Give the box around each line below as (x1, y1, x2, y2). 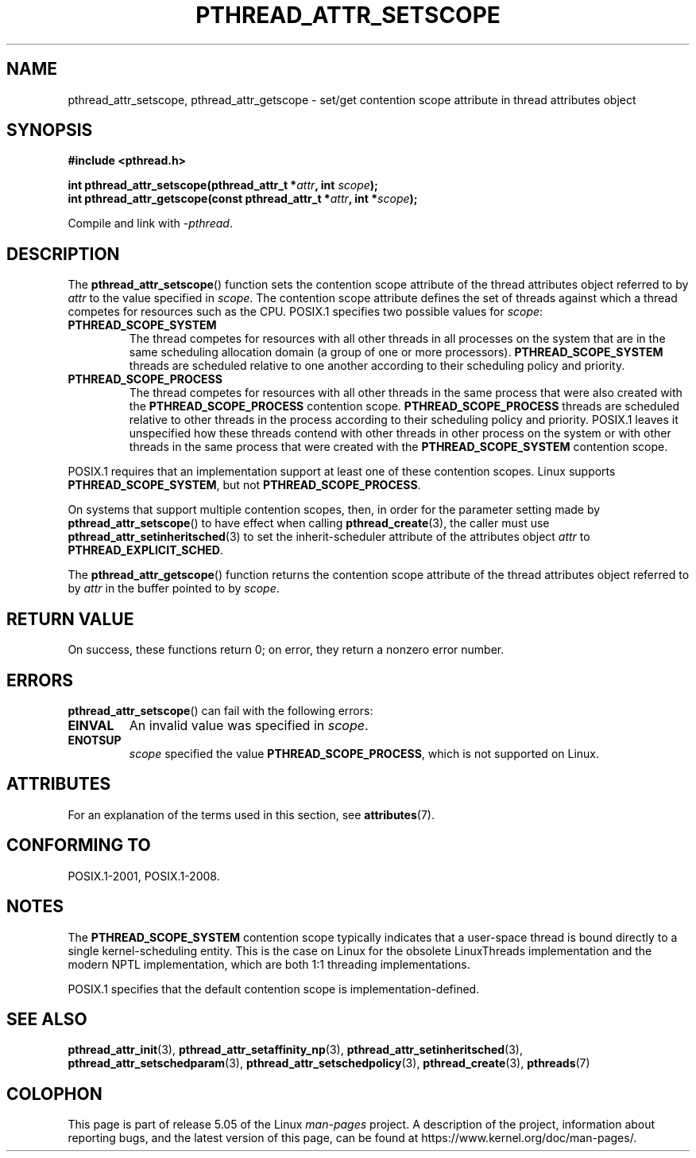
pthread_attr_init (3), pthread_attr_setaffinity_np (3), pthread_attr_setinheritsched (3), (68, 1043, 523, 1057)
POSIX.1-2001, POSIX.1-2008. (68, 868, 220, 883)
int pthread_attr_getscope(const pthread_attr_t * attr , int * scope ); (68, 192, 418, 206)
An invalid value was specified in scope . (129, 717, 369, 733)
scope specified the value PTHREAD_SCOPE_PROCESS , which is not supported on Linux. (129, 746, 600, 760)
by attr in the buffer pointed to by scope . (68, 581, 280, 596)
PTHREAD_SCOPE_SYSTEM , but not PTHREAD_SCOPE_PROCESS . (68, 478, 421, 492)
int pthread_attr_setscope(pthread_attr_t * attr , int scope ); (68, 178, 378, 192)
